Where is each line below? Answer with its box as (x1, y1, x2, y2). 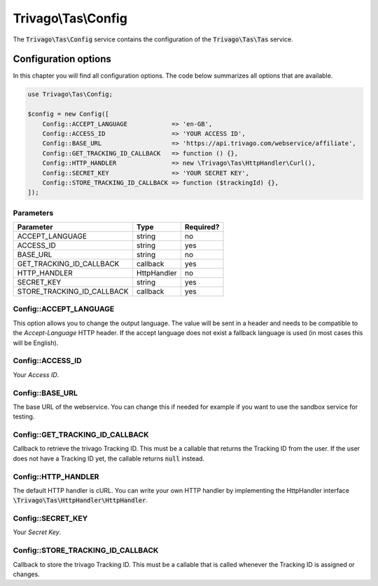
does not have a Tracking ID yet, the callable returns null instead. (13, 454, 205, 463)
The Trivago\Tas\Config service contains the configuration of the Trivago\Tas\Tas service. (13, 35, 293, 43)
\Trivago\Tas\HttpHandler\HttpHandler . (13, 496, 148, 505)
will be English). (13, 339, 59, 347)
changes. (13, 570, 40, 578)
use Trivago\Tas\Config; (27, 90, 113, 98)
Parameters (13, 207, 54, 217)
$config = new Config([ (27, 110, 110, 118)
